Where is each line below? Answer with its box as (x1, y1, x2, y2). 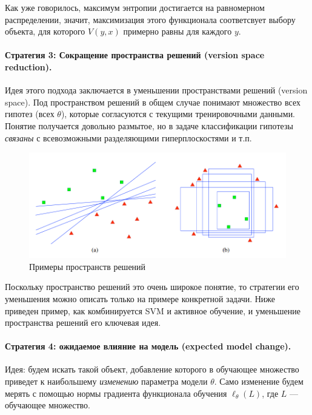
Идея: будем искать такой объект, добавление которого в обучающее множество (5, 363, 299, 376)
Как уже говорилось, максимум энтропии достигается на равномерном (5, 1, 265, 13)
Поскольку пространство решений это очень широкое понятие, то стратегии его (5, 280, 299, 293)
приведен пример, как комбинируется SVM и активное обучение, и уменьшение (5, 304, 300, 317)
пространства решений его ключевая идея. (5, 316, 161, 329)
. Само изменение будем (214, 375, 304, 388)
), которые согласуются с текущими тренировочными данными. (61, 107, 296, 120)
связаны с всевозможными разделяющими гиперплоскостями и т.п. (5, 131, 252, 144)
